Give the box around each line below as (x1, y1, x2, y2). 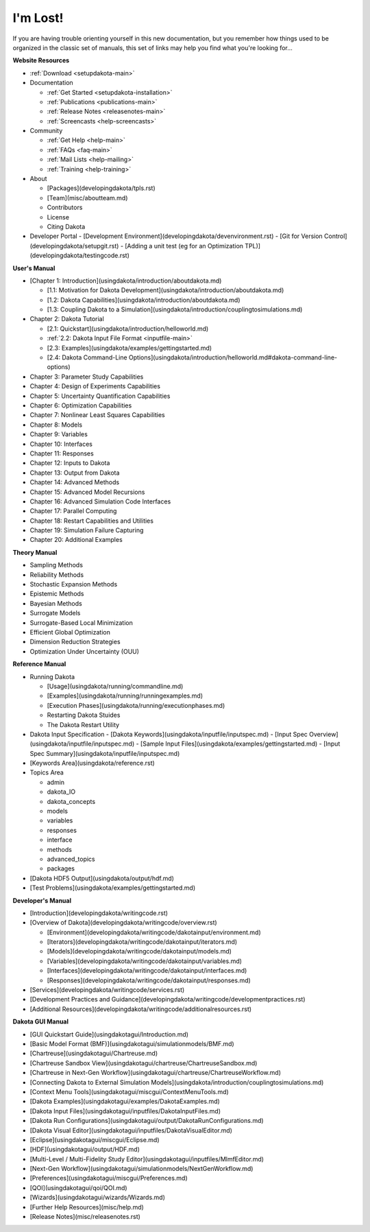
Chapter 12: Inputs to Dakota (29, 459, 110, 467)
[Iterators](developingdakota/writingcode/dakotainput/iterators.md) (47, 938, 238, 946)
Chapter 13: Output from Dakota (29, 469, 120, 477)
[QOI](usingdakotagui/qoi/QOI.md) (29, 1183, 127, 1192)
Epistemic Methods (29, 590, 84, 598)
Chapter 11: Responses (29, 449, 94, 458)
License (47, 213, 70, 221)
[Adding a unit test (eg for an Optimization (124, 241, 243, 250)
